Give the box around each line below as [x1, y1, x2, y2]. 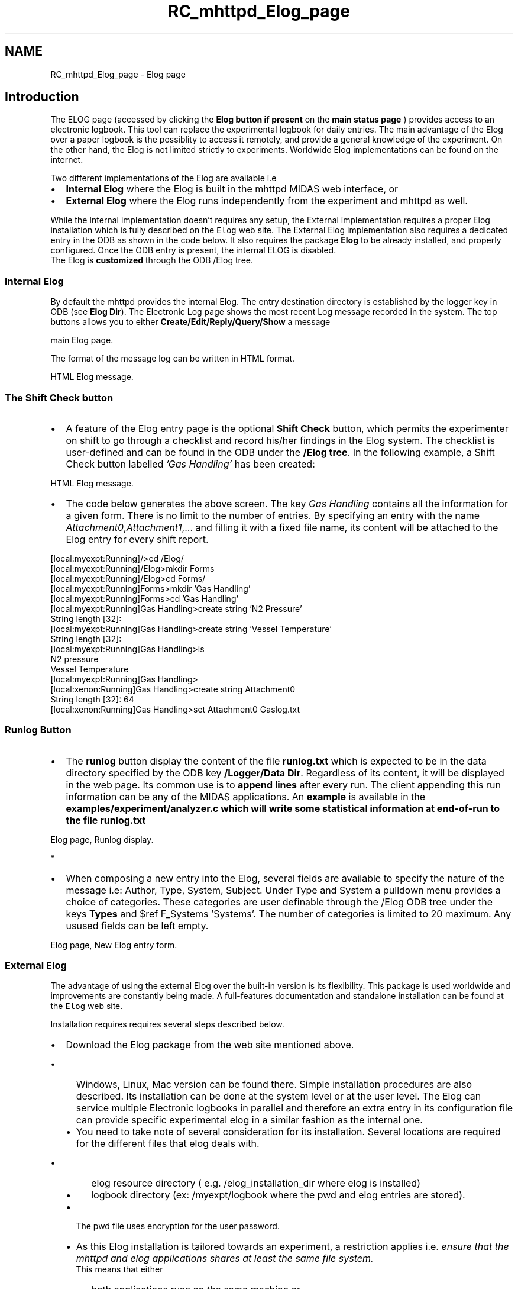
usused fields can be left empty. [66, 919, 209, 932]
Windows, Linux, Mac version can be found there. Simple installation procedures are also [76, 1078, 472, 1091]
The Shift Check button [5, 391, 114, 404]
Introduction [5, 89, 79, 105]
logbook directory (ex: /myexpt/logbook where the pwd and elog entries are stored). [91, 1189, 465, 1201]
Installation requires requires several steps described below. [50, 1019, 284, 1030]
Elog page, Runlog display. [50, 834, 154, 845]
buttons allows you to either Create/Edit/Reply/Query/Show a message [50, 317, 331, 327]
